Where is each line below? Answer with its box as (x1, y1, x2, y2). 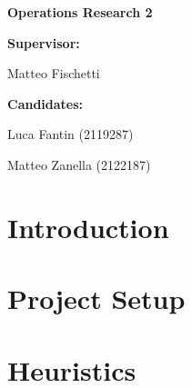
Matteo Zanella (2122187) (7, 154, 151, 174)
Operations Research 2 (7, 3, 153, 21)
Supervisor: (7, 33, 80, 52)
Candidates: (7, 94, 84, 113)
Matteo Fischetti (7, 64, 100, 83)
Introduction (7, 208, 169, 245)
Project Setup (7, 280, 186, 317)
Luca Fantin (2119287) (7, 124, 134, 144)
